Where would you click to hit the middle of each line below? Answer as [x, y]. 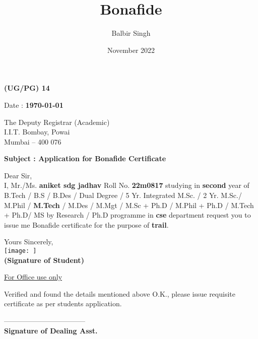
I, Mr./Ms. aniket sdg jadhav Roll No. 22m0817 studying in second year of [127, 185]
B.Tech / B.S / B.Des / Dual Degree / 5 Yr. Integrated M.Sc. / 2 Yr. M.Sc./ [123, 195]
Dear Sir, [18, 175]
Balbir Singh [131, 33]
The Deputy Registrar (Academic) [57, 122]
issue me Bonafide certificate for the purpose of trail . [86, 224]
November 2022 [131, 50]
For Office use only [33, 277]
